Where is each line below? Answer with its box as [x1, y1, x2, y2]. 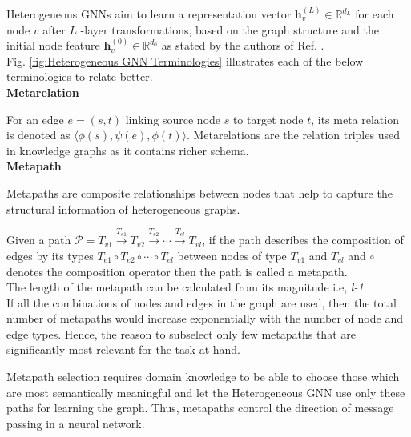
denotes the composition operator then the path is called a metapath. [6, 263, 348, 279]
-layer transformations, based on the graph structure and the [80, 21, 379, 38]
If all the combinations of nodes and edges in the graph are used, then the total [6, 294, 397, 311]
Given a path [6, 231, 71, 248]
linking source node [125, 110, 221, 127]
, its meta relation [311, 110, 399, 127]
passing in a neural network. [6, 415, 145, 431]
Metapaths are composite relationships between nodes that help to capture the [6, 184, 393, 201]
